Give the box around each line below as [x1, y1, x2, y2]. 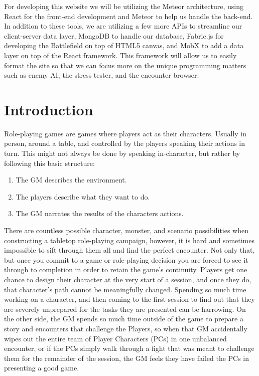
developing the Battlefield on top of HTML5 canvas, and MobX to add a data [4, 40, 244, 51]
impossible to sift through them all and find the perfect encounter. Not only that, [4, 245, 255, 255]
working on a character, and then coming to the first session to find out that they [4, 294, 255, 304]
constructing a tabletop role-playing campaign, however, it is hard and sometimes [4, 235, 255, 245]
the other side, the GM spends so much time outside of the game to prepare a [4, 313, 243, 324]
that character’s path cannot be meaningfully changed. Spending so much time [4, 284, 246, 294]
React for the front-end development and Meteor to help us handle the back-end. [4, 11, 253, 21]
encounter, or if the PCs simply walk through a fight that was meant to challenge [4, 343, 254, 353]
